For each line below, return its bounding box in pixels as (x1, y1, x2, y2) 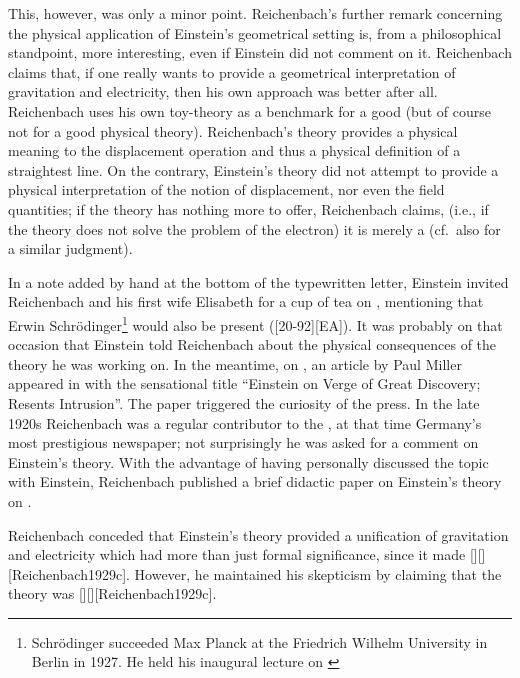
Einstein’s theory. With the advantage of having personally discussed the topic (8, 451, 489, 472)
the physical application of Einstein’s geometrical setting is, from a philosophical (8, 22, 502, 43)
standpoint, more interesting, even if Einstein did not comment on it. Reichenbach (8, 42, 512, 63)
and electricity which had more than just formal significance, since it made (8, 544, 466, 565)
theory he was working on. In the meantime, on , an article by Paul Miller (8, 353, 462, 374)
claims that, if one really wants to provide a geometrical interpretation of (8, 61, 456, 82)
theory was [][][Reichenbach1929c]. (8, 583, 217, 604)
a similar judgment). (8, 238, 133, 259)
